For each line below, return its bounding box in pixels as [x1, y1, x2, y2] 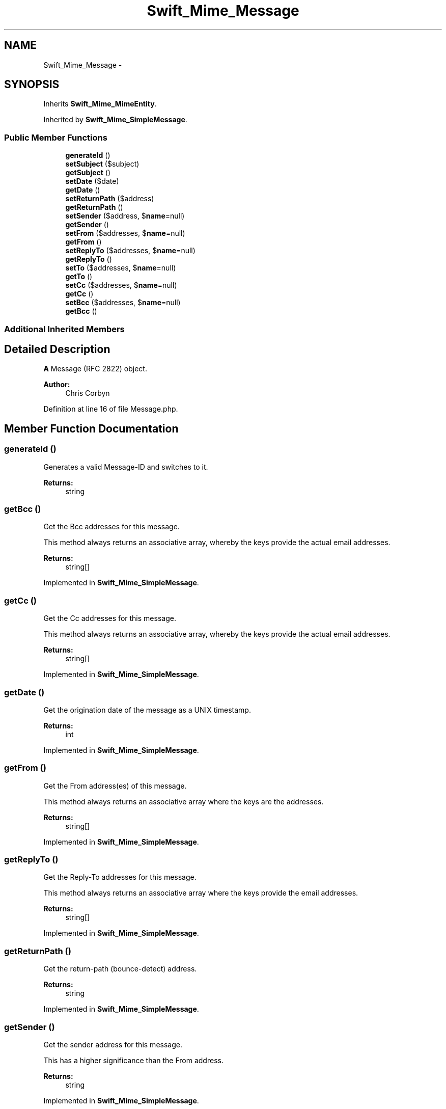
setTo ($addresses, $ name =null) [65, 263, 176, 273]
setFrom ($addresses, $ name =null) [65, 229, 185, 238]
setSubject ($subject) [65, 159, 140, 169]
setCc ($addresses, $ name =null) [65, 281, 177, 290]
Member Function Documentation [4, 422, 179, 435]
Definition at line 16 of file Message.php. [43, 404, 178, 414]
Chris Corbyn [65, 389, 110, 398]
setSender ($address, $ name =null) [65, 211, 185, 221]
